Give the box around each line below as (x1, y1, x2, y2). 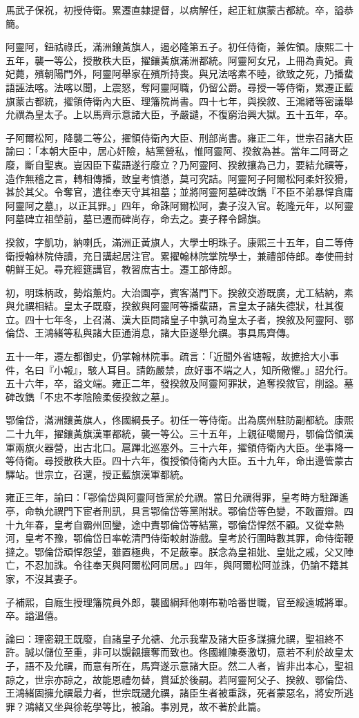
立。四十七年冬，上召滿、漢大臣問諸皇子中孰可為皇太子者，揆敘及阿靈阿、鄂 (6, 312, 353, 326)
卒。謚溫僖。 (6, 608, 64, 623)
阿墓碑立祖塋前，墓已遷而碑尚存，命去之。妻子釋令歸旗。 (6, 211, 266, 226)
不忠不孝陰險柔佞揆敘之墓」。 (43, 389, 175, 404)
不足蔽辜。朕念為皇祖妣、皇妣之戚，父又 (159, 544, 344, 558)
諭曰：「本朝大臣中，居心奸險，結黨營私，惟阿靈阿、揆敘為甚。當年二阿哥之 (6, 144, 349, 158)
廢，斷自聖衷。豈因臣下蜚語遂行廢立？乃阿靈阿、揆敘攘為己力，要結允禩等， (6, 157, 353, 171)
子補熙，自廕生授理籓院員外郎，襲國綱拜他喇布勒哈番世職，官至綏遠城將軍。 (6, 594, 353, 609)
